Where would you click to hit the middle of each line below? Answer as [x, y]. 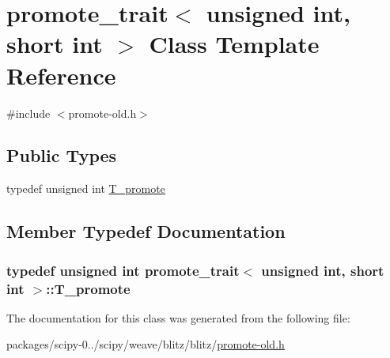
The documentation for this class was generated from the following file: [178, 317]
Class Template [234, 44]
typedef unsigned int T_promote [86, 188]
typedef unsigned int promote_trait [123, 270]
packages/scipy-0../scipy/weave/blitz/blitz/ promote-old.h [146, 344]
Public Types [62, 155]
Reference [61, 75]
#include [28, 113]
